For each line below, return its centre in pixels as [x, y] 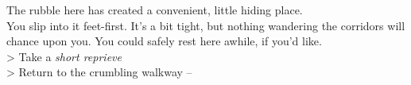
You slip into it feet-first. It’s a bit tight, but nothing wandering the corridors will [206, 25]
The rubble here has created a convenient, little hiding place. [155, 10]
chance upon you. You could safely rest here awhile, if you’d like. [164, 41]
